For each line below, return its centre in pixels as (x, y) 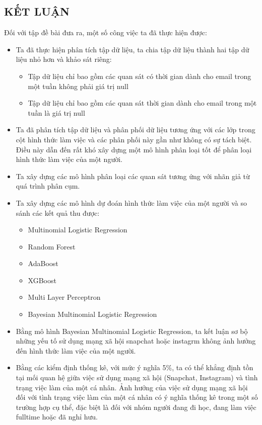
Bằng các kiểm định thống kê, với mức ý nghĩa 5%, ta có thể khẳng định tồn (135, 367)
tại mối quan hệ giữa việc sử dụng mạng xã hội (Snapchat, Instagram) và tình (137, 377)
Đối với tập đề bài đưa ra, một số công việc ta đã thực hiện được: (106, 32)
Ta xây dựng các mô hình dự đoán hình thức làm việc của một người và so (131, 202)
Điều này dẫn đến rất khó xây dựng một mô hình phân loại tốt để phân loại (134, 149)
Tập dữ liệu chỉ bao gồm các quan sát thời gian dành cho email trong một (142, 103)
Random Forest (52, 246)
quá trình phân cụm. (48, 186)
